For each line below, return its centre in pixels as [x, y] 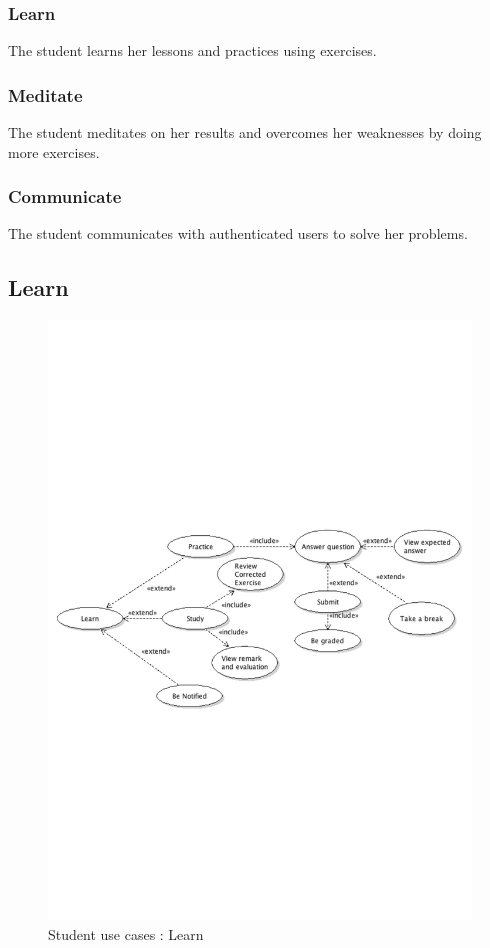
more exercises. [54, 151]
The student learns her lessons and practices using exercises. [192, 50]
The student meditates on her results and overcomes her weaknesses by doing [245, 132]
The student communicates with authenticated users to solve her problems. [238, 233]
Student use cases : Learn [126, 933]
